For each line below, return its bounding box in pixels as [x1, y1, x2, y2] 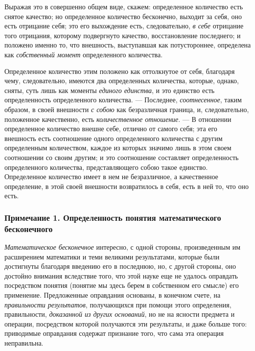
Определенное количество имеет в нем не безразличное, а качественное [4, 171, 218, 182]
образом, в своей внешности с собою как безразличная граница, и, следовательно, [4, 104, 249, 114]
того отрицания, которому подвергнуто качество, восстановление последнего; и [4, 30, 241, 40]
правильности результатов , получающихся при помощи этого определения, [4, 299, 232, 309]
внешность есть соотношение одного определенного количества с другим [4, 133, 223, 143]
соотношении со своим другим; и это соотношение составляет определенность [4, 152, 239, 162]
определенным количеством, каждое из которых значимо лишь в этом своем [4, 142, 232, 153]
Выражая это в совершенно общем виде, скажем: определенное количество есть [4, 1, 243, 11]
